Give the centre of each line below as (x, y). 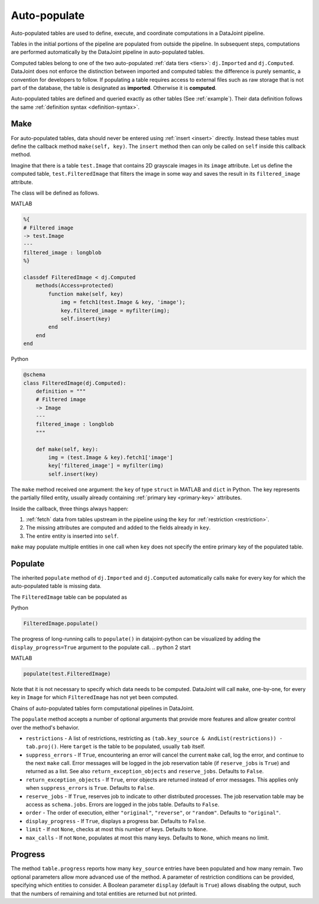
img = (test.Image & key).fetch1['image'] (111, 458)
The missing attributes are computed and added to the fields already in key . (118, 528)
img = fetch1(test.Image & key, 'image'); (123, 302)
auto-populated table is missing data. (56, 586)
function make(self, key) (86, 294)
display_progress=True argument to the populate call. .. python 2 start (101, 647)
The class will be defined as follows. (55, 193)
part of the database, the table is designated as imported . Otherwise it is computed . (114, 88)
